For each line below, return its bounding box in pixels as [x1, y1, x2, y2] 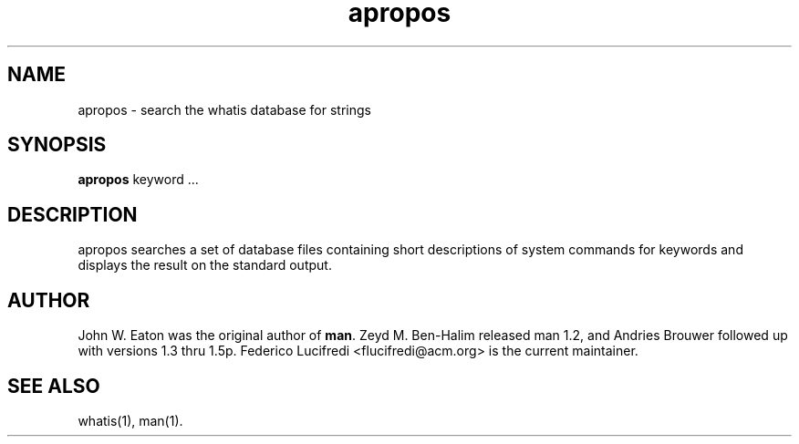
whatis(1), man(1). [78, 412, 183, 429]
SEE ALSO [7, 374, 100, 398]
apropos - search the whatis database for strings [78, 101, 371, 118]
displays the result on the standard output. [78, 257, 332, 274]
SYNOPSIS [7, 133, 107, 157]
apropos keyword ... [78, 171, 199, 188]
